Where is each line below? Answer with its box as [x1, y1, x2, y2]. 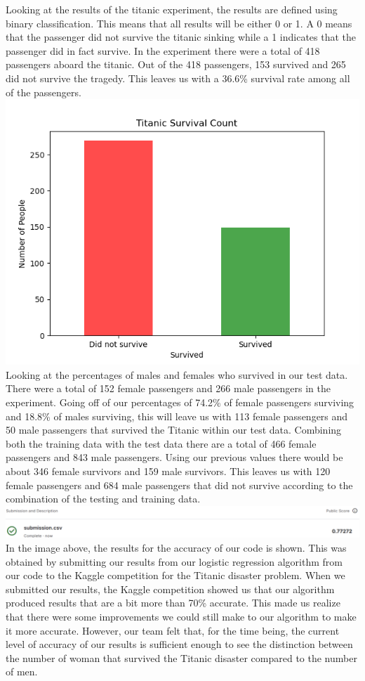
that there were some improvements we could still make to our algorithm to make [6, 609, 357, 624]
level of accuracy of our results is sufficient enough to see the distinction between [6, 637, 353, 651]
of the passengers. [6, 84, 81, 99]
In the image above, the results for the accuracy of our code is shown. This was [6, 540, 347, 555]
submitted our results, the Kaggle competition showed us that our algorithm [6, 581, 335, 596]
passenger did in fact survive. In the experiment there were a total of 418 [6, 43, 320, 58]
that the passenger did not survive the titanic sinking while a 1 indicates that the [6, 30, 357, 44]
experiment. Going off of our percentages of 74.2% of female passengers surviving [6, 394, 354, 409]
